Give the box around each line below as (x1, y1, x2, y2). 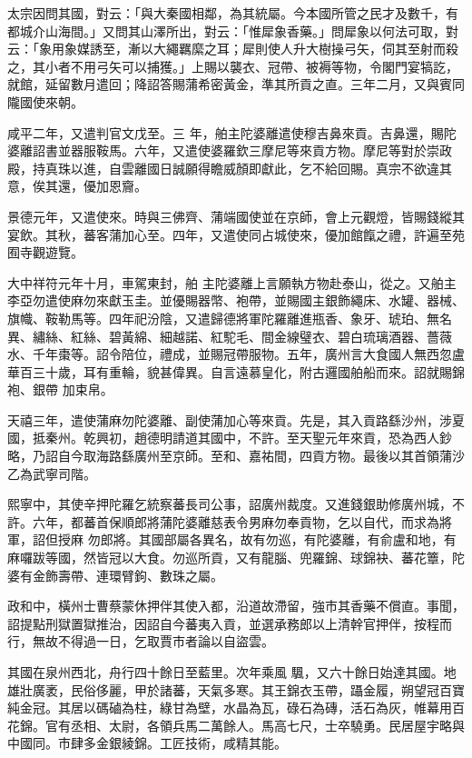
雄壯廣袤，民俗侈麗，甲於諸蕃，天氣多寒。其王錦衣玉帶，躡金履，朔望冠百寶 (7, 680, 465, 699)
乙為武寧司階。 (7, 464, 96, 483)
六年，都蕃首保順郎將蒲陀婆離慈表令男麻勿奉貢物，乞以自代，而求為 (32, 512, 439, 531)
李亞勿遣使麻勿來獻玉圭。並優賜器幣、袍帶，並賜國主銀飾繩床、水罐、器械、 (7, 291, 465, 310)
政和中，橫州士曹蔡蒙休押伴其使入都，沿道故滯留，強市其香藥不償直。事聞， (7, 596, 465, 615)
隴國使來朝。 (7, 92, 84, 111)
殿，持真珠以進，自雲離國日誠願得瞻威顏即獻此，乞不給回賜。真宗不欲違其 (7, 158, 452, 177)
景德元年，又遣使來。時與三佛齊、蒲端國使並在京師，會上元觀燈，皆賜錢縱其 (7, 206, 465, 225)
